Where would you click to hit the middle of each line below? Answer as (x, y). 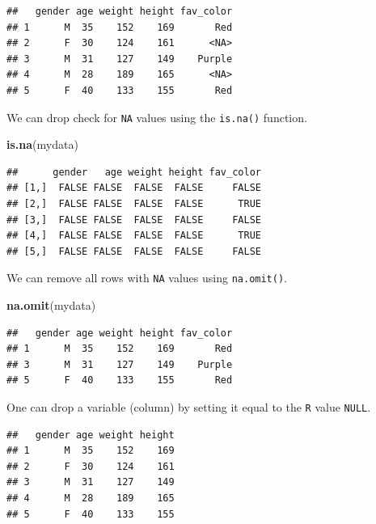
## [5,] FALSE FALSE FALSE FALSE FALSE (134, 251)
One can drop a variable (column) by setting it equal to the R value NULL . (189, 407)
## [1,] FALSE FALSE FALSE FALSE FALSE (134, 188)
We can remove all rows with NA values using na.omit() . (147, 278)
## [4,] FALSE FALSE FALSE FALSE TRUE (134, 236)
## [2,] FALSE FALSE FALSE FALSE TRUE (134, 204)
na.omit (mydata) (51, 305)
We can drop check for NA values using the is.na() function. (157, 117)
